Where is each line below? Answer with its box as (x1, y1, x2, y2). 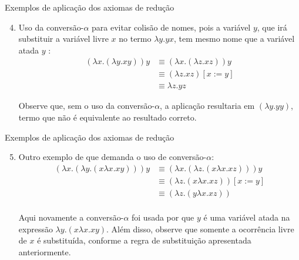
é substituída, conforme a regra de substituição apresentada (37, 234, 251, 246)
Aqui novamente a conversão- (18, 211, 124, 223)
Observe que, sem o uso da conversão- (18, 99, 155, 112)
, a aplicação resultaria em (160, 99, 255, 112)
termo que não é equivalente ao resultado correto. (18, 111, 197, 124)
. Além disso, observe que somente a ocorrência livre (106, 222, 294, 235)
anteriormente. (18, 245, 71, 258)
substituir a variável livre (18, 32, 109, 45)
